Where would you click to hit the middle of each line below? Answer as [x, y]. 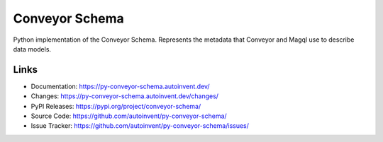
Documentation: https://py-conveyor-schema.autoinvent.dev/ [120, 86]
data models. [32, 49]
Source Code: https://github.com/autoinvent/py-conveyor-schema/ [129, 116]
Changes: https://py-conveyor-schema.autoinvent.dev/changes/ [125, 96]
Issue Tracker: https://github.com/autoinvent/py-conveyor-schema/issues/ [140, 126]
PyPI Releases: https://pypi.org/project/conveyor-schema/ [116, 106]
